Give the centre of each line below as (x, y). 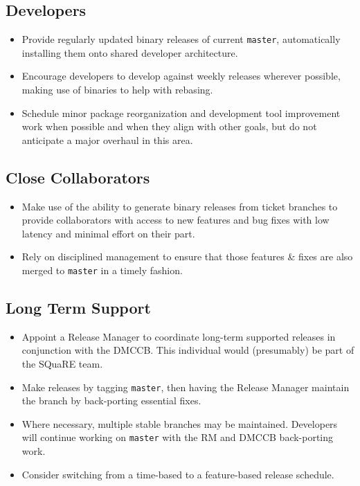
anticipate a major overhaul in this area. (107, 139)
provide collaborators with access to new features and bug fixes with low (175, 220)
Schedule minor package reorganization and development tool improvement (181, 112)
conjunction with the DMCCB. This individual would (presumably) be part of (188, 350)
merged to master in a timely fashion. (102, 270)
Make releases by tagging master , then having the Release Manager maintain (186, 387)
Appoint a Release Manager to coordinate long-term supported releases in (179, 336)
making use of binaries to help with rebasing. (117, 90)
